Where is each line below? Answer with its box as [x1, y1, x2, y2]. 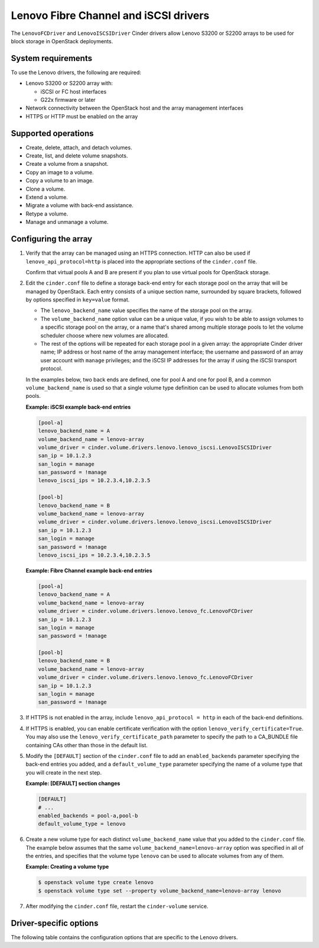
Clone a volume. [25, 185, 66, 192]
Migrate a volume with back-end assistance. [25, 202, 134, 209]
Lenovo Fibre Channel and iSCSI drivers [11, 9, 210, 22]
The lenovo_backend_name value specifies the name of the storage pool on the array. [40, 307, 253, 314]
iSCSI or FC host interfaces [40, 88, 107, 95]
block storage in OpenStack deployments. [11, 37, 113, 44]
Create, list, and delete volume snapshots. [25, 152, 128, 159]
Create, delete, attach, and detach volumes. [25, 144, 132, 151]
